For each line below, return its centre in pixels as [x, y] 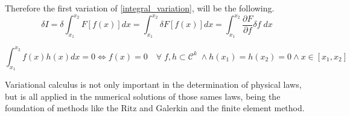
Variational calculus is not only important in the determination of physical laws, [153, 84]
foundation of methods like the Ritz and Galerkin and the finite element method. [155, 108]
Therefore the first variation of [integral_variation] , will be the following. [140, 8]
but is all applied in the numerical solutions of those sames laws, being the [143, 96]
